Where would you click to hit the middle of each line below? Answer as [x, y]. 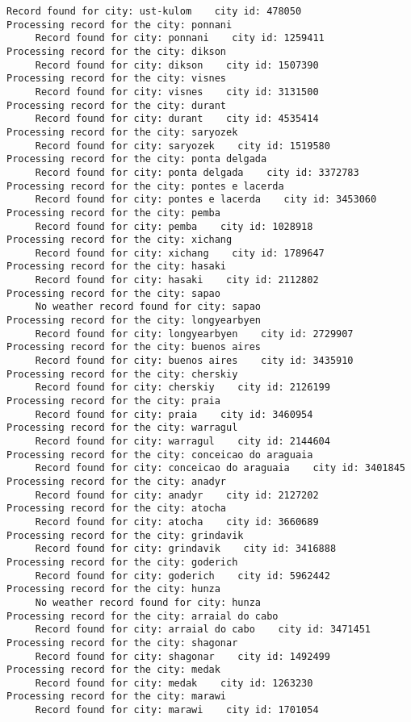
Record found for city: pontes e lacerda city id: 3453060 [206, 200]
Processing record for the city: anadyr [117, 481]
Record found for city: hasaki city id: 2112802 [177, 280]
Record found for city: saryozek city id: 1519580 [182, 146]
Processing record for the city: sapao [113, 293]
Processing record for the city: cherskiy [122, 374]
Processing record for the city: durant [117, 105]
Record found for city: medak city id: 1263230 [174, 683]
